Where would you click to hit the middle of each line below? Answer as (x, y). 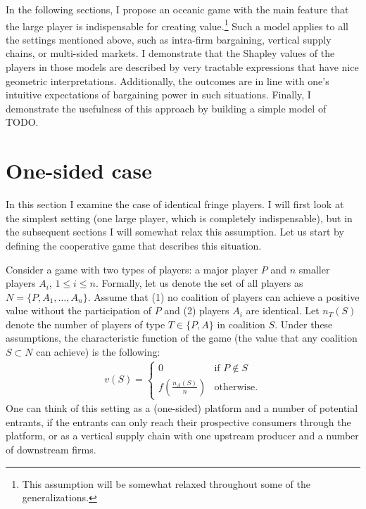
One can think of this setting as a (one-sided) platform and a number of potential (182, 408)
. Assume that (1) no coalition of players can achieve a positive (223, 296)
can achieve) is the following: (98, 352)
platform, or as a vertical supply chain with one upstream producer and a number (182, 436)
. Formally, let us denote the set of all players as (199, 283)
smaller (314, 269)
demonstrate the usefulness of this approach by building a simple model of (166, 108)
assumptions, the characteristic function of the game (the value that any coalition (182, 338)
